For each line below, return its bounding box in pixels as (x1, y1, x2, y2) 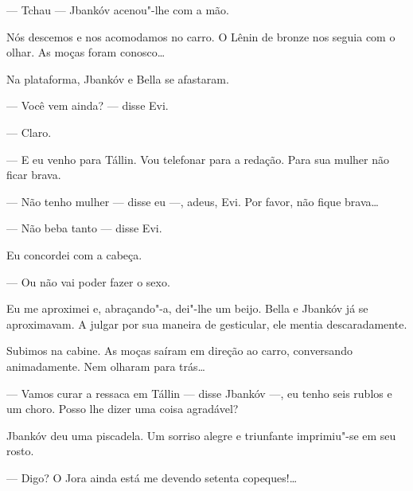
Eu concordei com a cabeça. (6, 246, 142, 263)
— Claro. (6, 123, 52, 140)
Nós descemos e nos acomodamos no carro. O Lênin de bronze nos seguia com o (6, 28, 395, 45)
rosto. (6, 442, 34, 459)
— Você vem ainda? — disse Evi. (6, 97, 169, 114)
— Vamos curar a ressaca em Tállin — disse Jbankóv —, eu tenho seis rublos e (6, 384, 392, 401)
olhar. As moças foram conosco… (6, 44, 166, 60)
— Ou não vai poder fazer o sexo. (6, 273, 170, 290)
